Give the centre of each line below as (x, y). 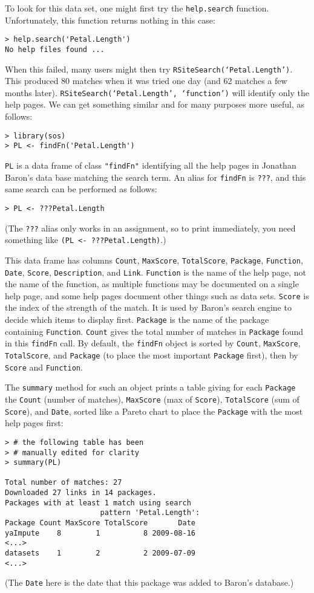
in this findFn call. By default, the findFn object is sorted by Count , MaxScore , (153, 343)
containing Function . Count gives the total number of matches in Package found (154, 331)
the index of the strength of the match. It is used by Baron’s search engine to (148, 307)
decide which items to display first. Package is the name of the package (137, 319)
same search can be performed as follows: (81, 189)
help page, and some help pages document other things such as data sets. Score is (157, 295)
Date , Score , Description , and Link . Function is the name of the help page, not (155, 272)
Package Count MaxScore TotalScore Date (100, 523)
